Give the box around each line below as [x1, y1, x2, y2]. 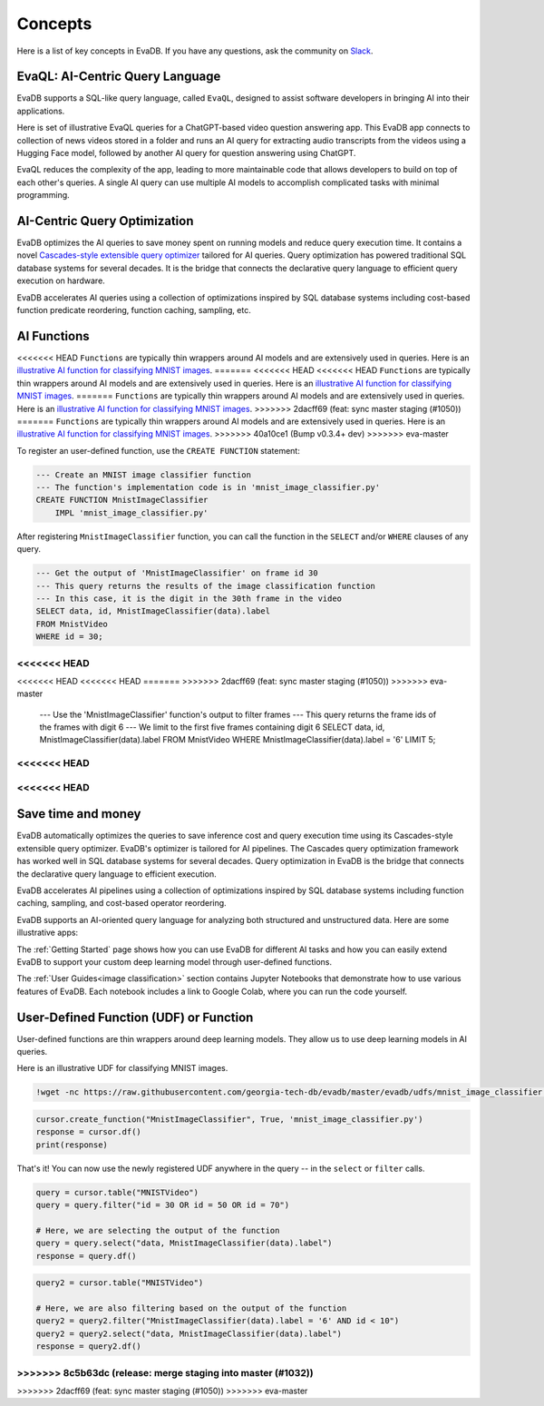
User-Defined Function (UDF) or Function [16, 1009, 254, 1025]
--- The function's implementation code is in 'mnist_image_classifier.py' [35, 482, 381, 493]
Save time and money [16, 806, 141, 821]
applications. [16, 105, 65, 116]
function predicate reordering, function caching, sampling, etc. [16, 305, 251, 316]
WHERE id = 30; [35, 632, 103, 642]
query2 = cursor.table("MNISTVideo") [35, 1278, 204, 1288]
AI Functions [16, 328, 90, 344]
